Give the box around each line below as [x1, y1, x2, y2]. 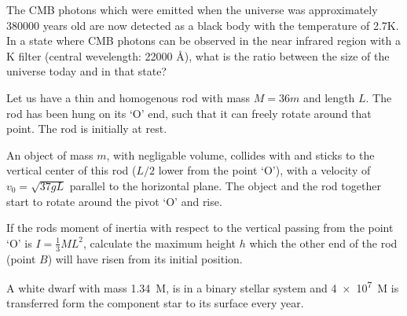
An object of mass [6, 146, 93, 163]
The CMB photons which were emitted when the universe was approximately [6, 2, 378, 17]
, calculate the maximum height [82, 234, 236, 251]
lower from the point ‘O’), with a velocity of [158, 162, 371, 178]
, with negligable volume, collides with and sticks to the [106, 146, 375, 163]
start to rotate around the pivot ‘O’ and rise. [6, 193, 222, 209]
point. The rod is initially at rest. [6, 120, 167, 137]
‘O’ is [6, 234, 32, 251]
